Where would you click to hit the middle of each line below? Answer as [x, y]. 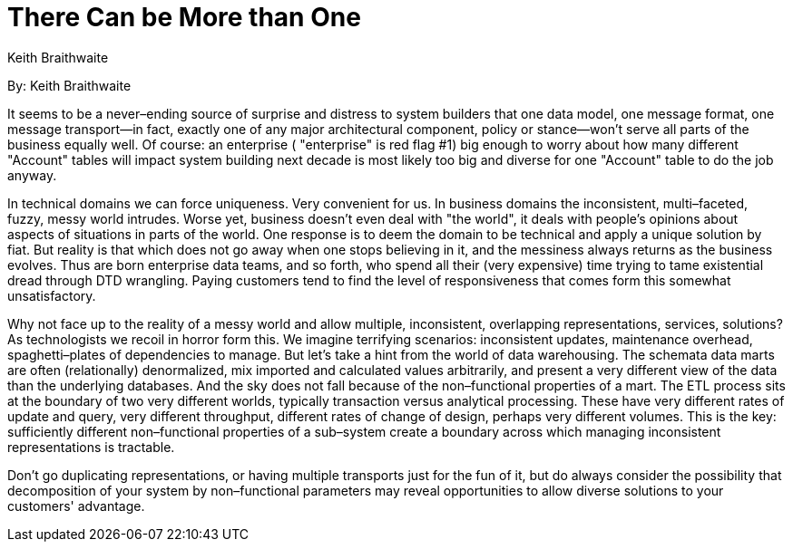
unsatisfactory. [52, 295]
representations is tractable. [91, 447]
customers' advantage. [76, 506]
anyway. [32, 175]
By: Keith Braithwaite [69, 85]
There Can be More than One [184, 17]
